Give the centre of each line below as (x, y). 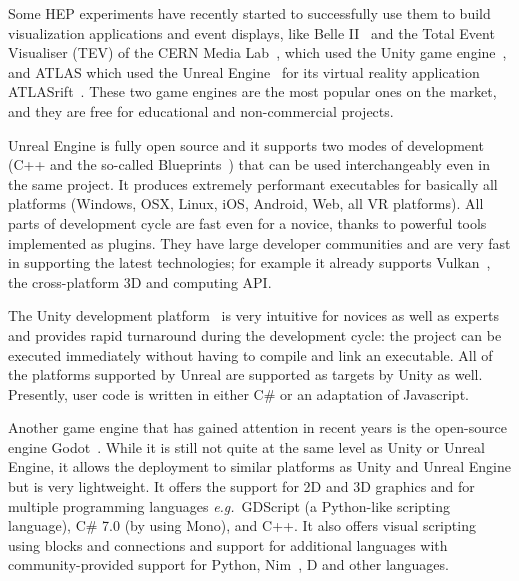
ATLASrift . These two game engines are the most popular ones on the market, (252, 91)
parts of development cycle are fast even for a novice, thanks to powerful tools (247, 222)
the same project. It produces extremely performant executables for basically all (253, 183)
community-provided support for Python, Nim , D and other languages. (228, 564)
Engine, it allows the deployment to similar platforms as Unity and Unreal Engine (259, 466)
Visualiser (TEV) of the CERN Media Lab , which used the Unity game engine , (257, 52)
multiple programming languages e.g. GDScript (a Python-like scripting (229, 505)
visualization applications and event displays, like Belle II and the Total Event (251, 32)
